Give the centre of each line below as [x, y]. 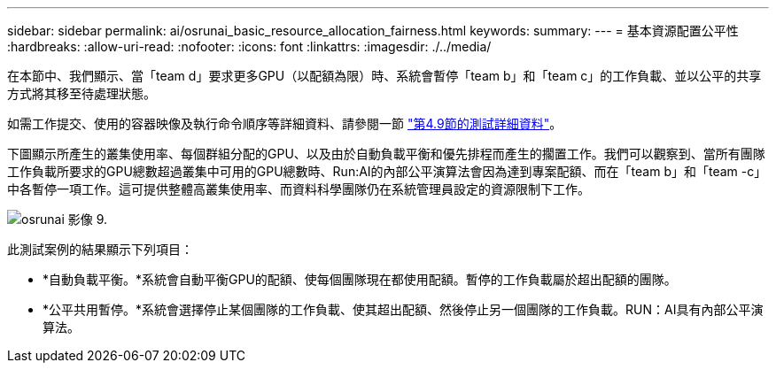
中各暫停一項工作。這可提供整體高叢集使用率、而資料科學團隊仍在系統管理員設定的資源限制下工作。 [299, 189]
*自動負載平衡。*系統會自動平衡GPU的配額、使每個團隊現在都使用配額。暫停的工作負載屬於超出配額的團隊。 [360, 279]
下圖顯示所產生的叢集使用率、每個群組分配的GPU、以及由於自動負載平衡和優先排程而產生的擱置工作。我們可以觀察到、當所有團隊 [386, 154]
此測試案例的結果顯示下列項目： [100, 249]
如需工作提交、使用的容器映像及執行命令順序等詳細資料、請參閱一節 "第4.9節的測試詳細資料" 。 [285, 123]
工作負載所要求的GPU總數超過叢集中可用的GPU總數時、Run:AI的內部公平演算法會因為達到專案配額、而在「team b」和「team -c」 [387, 171]
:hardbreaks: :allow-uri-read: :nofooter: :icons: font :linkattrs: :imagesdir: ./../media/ [249, 46]
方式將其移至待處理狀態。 [81, 93]
